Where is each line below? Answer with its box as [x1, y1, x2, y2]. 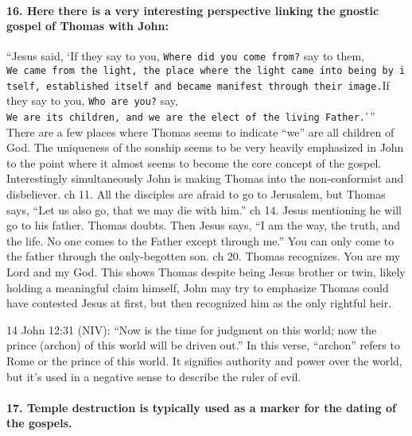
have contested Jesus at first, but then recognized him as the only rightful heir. [6, 295, 392, 311]
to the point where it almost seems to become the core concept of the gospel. [6, 154, 382, 171]
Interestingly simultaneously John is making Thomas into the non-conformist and [6, 170, 404, 187]
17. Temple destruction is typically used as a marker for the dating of [6, 399, 396, 415]
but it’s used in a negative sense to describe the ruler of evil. [6, 368, 301, 384]
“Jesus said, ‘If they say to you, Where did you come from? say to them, [6, 48, 365, 64]
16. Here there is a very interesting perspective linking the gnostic [6, 2, 379, 18]
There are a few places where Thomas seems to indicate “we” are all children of [6, 123, 395, 140]
